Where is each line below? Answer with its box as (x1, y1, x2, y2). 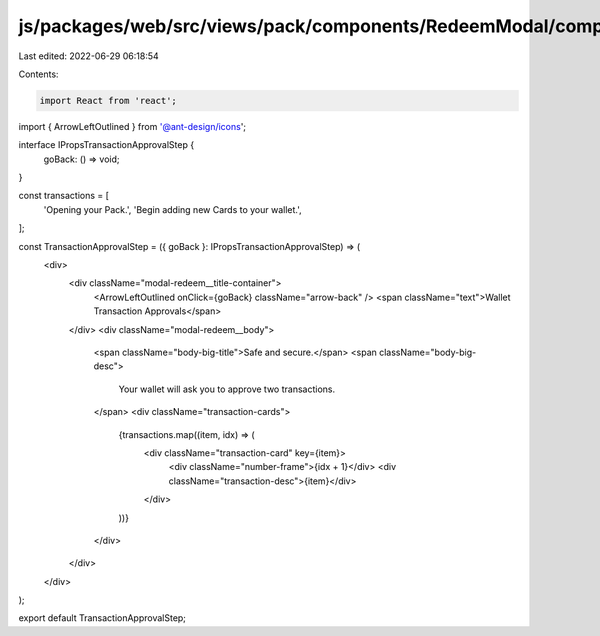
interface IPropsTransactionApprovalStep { (18, 139, 195, 151)
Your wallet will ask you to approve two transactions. (118, 383, 335, 395)
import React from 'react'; (39, 95, 177, 106)
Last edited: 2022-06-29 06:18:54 (18, 50, 159, 62)
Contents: (18, 68, 59, 80)
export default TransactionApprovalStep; (18, 612, 187, 624)
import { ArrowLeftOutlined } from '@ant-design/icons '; (18, 120, 247, 132)
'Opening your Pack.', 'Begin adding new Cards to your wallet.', (43, 203, 302, 215)
